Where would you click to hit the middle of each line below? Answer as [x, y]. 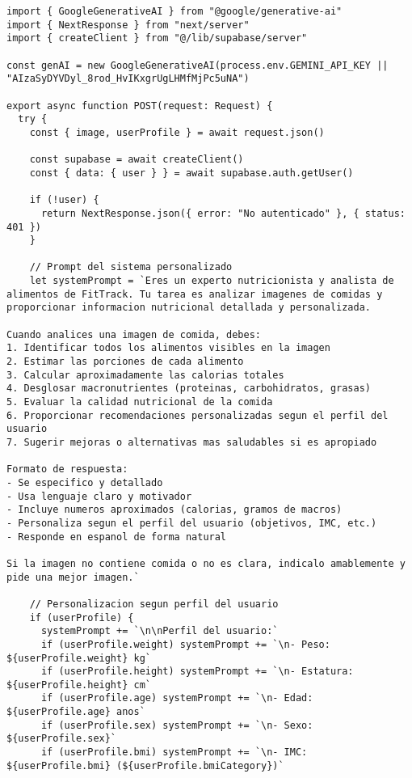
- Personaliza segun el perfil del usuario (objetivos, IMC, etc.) [192, 523]
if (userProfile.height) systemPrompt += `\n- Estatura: [197, 672]
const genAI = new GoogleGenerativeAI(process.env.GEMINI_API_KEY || [198, 65]
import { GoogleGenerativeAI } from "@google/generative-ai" [174, 11]
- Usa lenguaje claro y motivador [99, 496]
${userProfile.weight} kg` [79, 658]
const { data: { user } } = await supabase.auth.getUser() [191, 173]
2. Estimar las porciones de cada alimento [125, 362]
